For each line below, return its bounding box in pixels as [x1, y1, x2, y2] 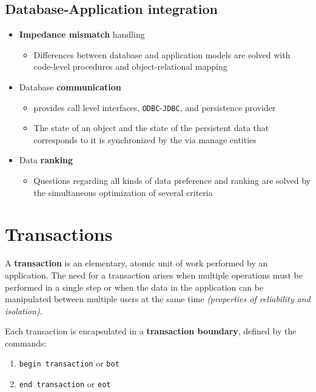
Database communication [19, 80, 121, 93]
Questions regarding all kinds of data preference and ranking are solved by [33, 174, 311, 187]
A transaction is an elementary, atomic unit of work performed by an [5, 257, 268, 269]
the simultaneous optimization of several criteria [33, 186, 213, 198]
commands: [5, 336, 47, 349]
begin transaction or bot [19, 357, 119, 370]
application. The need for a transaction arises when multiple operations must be [5, 268, 303, 281]
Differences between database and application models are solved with [33, 48, 291, 61]
